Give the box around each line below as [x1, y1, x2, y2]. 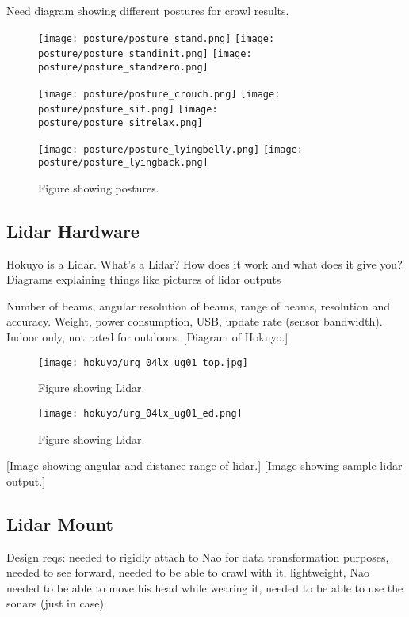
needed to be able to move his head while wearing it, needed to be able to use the [6, 579, 403, 596]
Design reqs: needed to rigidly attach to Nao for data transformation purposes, [6, 548, 389, 565]
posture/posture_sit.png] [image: [38, 104, 218, 116]
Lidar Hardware [6, 218, 140, 242]
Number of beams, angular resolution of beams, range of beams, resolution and [6, 297, 390, 314]
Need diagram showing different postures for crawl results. [6, 2, 289, 18]
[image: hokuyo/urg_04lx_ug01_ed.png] [38, 407, 243, 419]
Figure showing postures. [38, 179, 159, 196]
